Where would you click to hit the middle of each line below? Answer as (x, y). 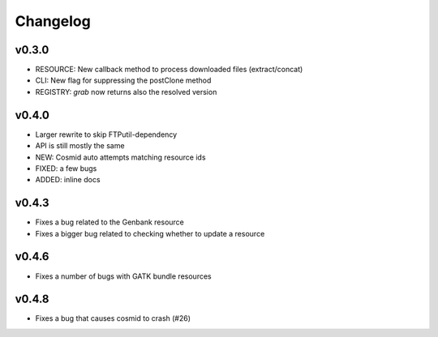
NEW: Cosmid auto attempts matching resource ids (120, 157)
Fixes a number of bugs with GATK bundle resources (123, 276)
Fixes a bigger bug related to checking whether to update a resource (150, 233)
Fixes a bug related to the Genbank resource (109, 222)
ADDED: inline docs (68, 180)
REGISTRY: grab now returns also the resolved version (126, 92)
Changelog (53, 21)
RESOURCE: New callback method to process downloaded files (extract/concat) (169, 70)
